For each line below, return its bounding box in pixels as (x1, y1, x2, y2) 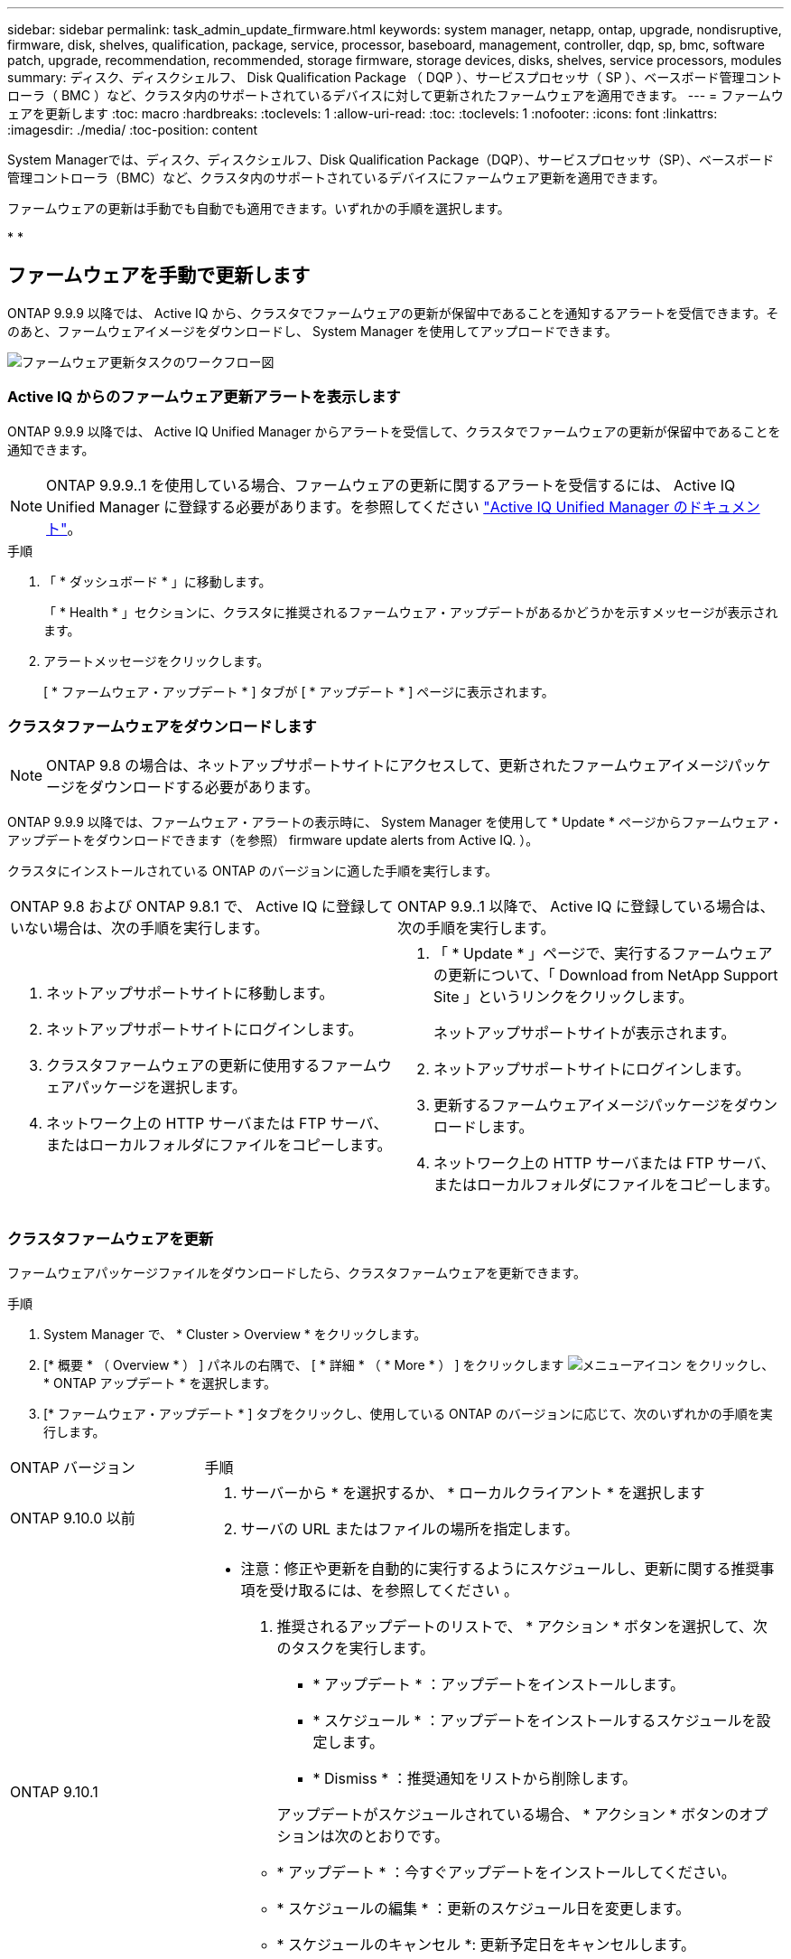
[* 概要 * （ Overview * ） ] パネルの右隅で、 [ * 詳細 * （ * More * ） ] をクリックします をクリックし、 (43, 1357, 775, 1373)
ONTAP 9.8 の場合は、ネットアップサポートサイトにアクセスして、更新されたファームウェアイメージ (46, 756, 728, 775)
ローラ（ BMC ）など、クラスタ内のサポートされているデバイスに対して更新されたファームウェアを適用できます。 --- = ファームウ (7, 88, 784, 103)
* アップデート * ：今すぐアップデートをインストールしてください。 (276, 1863, 736, 1882)
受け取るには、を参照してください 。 (269, 1581, 519, 1600)
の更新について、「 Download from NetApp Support (433, 966, 778, 985)
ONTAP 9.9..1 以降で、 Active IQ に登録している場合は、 (397, 897, 775, 916)
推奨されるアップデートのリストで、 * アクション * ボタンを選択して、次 (276, 1617, 768, 1636)
